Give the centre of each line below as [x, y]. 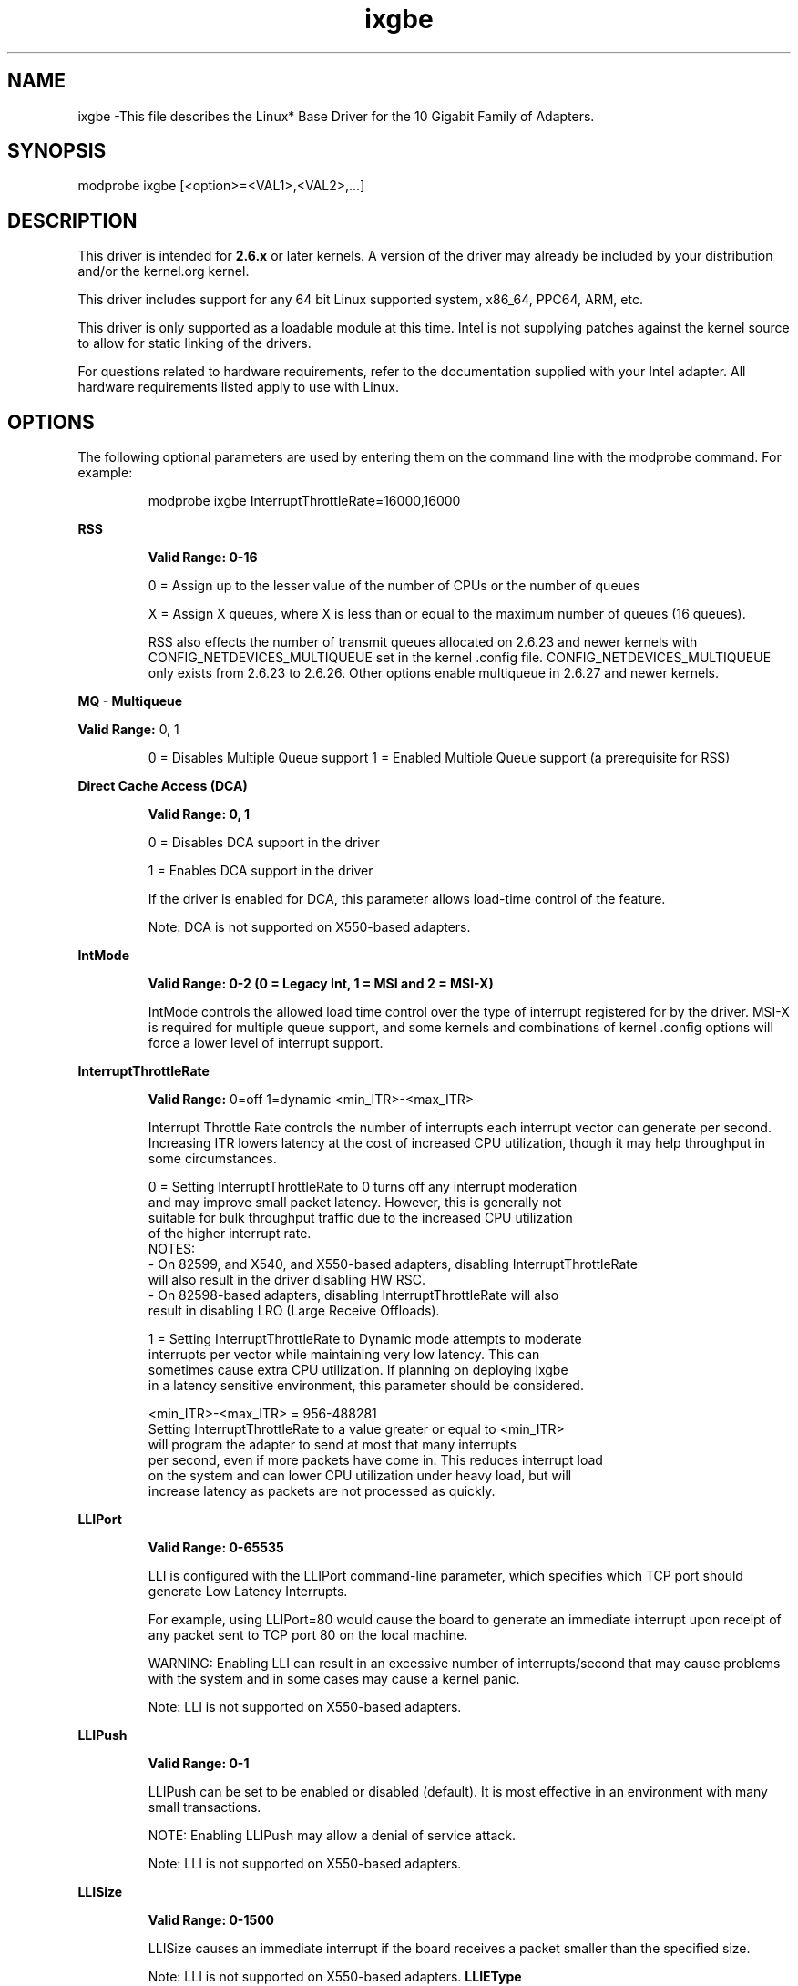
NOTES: [172, 1249]
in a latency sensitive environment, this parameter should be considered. [366, 1386]
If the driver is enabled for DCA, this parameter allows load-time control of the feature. [407, 899]
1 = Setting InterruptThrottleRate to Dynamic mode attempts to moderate [365, 1339]
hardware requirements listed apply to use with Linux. [238, 387]
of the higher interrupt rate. [230, 1234]
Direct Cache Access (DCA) [163, 786]
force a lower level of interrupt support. [266, 1043]
